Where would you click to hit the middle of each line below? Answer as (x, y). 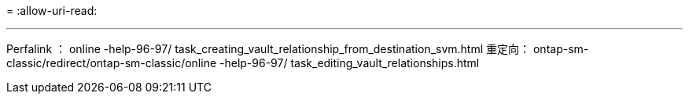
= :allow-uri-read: (52, 11)
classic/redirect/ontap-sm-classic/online (112, 63)
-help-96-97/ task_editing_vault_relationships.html (350, 63)
